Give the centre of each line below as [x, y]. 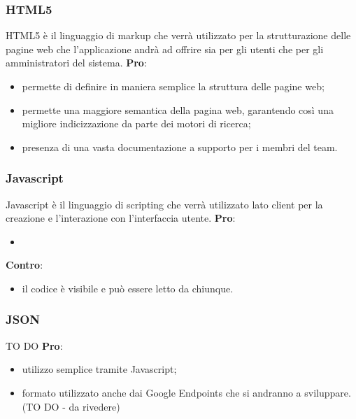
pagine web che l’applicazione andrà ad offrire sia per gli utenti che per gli [165, 49]
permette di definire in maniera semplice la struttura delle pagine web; [173, 86]
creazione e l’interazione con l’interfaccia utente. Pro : [121, 218]
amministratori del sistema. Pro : [76, 63]
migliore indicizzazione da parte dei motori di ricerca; [136, 123]
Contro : [24, 265]
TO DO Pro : [34, 345]
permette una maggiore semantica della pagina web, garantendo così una [178, 109]
